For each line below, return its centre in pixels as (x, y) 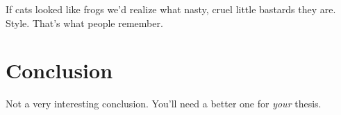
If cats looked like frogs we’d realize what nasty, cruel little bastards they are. (171, 9)
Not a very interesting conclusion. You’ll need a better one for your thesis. (164, 104)
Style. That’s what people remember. (84, 23)
